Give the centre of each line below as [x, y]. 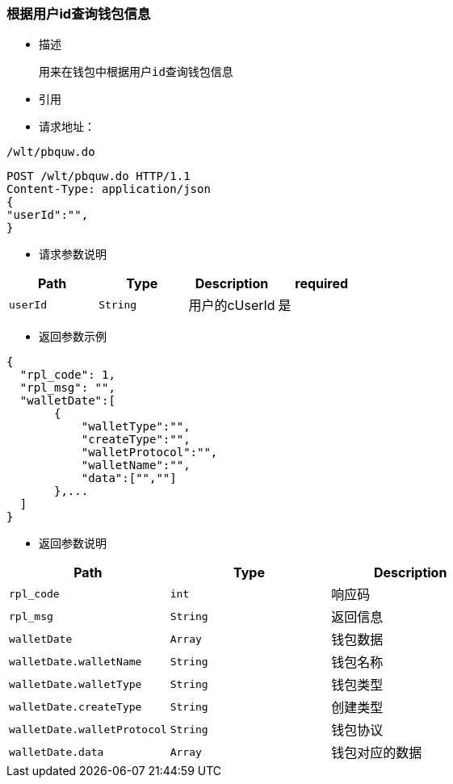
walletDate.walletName [75, 661]
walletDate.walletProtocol [88, 729]
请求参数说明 [73, 254]
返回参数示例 [73, 337]
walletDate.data [57, 752]
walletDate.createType [75, 706]
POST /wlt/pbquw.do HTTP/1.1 [99, 176]
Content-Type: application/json [109, 189]
